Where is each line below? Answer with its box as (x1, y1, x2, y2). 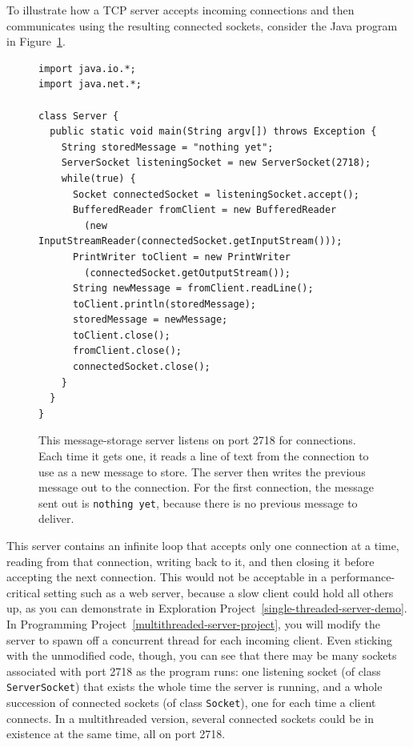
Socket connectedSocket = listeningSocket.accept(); (72, 188, 359, 200)
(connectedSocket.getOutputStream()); (84, 267, 291, 279)
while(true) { (61, 172, 136, 184)
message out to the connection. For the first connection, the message (38, 479, 375, 496)
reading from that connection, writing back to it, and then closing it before (6, 552, 375, 569)
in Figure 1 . (6, 33, 66, 50)
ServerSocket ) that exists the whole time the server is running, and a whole (6, 678, 383, 695)
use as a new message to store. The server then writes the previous (38, 463, 366, 480)
